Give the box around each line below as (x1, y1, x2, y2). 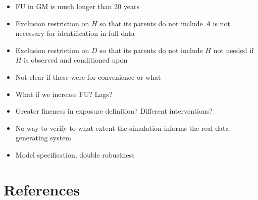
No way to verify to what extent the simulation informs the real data (15, 122, 229, 133)
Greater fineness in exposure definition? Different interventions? (15, 106, 213, 116)
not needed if (213, 44, 254, 55)
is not (213, 18, 230, 28)
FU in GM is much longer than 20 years (15, 1, 139, 11)
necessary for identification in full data (15, 28, 135, 38)
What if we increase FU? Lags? (15, 88, 113, 99)
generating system (15, 132, 72, 143)
